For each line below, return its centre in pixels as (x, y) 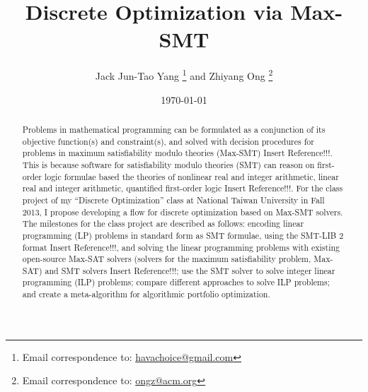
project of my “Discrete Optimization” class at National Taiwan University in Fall (173, 200)
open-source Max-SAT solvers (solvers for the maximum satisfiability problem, (167, 259)
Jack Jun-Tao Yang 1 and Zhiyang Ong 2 (184, 75)
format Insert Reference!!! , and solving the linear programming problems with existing (181, 247)
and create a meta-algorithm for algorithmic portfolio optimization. (146, 294)
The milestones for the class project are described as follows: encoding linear (163, 224)
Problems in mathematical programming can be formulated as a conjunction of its (174, 129)
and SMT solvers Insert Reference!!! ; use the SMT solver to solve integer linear (190, 270)
